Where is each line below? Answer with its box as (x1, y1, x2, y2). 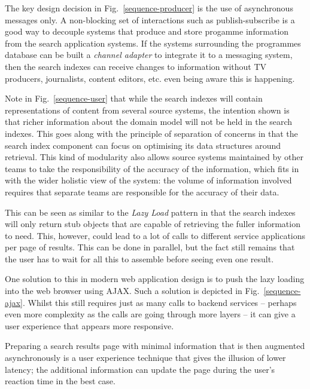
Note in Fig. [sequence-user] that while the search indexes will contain (5, 92, 263, 105)
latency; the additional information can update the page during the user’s (5, 363, 275, 375)
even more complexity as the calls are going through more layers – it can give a (5, 308, 296, 320)
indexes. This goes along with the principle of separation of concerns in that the (5, 127, 298, 139)
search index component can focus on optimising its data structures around (5, 139, 281, 151)
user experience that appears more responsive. (5, 319, 174, 332)
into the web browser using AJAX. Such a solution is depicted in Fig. (5, 284, 260, 297)
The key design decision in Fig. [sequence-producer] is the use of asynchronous (5, 2, 293, 14)
